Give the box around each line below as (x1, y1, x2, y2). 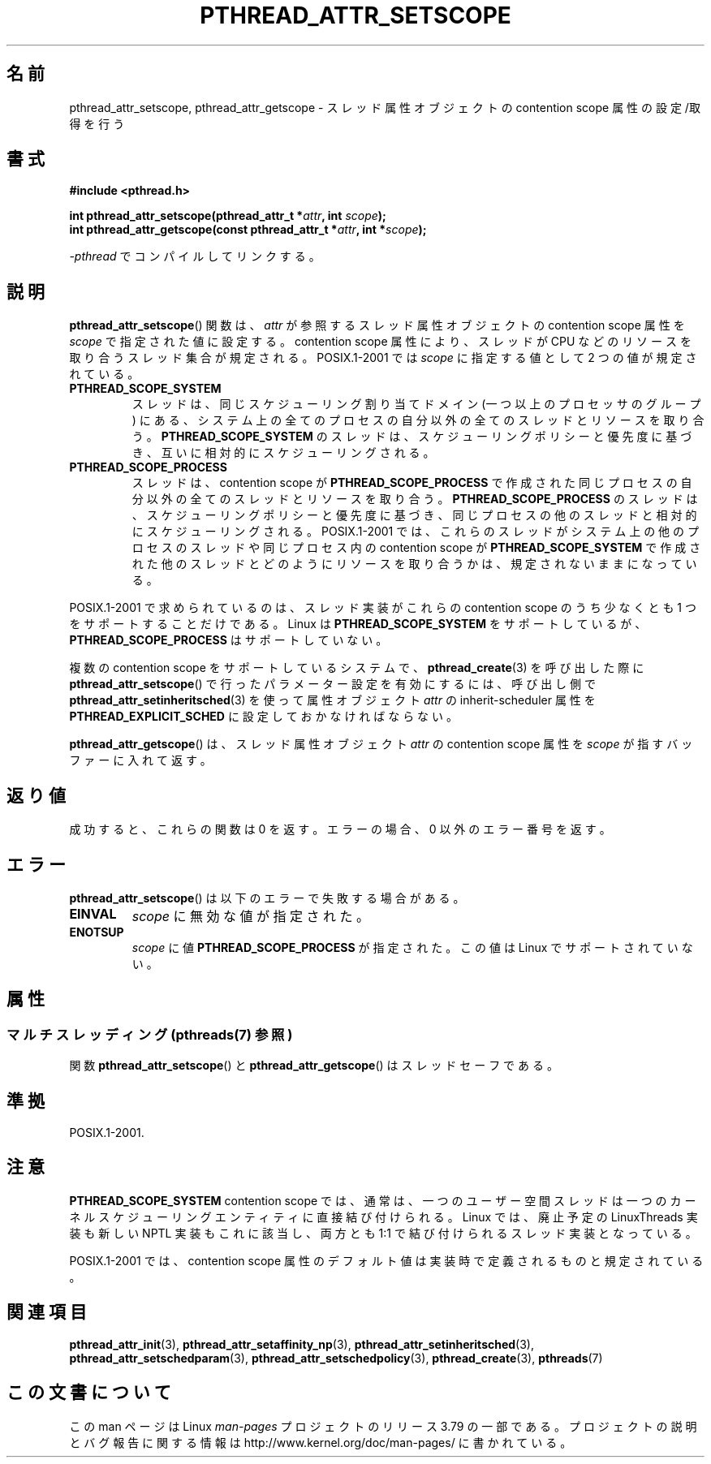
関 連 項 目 (6, 1302, 87, 1323)
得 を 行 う (69, 116, 125, 131)
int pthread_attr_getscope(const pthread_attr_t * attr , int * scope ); (69, 222, 427, 237)
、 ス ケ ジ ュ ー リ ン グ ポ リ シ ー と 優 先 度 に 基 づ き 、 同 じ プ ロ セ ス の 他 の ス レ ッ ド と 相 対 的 (131, 508, 697, 523)
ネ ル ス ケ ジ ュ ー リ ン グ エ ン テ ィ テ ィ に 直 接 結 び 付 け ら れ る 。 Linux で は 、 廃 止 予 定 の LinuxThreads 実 (69, 1209, 698, 1224)
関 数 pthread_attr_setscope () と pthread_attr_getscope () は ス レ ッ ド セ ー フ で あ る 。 (69, 1058, 558, 1073)
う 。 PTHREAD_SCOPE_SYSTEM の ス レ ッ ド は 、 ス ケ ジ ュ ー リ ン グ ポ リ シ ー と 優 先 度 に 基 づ (131, 429, 692, 444)
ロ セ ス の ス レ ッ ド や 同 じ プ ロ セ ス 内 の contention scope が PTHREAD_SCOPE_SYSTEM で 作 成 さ (131, 540, 701, 555)
